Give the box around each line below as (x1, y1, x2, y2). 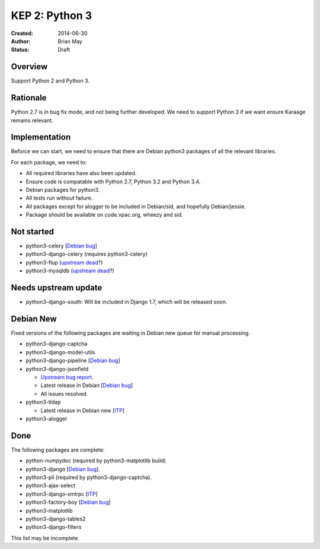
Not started (11, 226, 55, 237)
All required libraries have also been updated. (25, 170, 137, 177)
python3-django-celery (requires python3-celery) (25, 250, 148, 258)
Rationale (11, 93, 47, 103)
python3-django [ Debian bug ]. (25, 465, 100, 472)
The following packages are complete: (11, 446, 105, 453)
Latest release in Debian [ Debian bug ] (40, 382, 133, 389)
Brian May (57, 37, 83, 45)
